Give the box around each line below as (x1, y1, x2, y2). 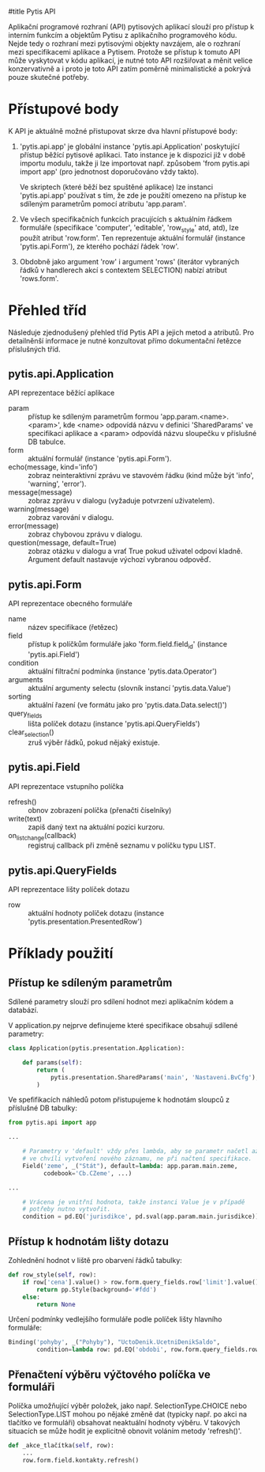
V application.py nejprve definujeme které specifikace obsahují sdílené (8, 1021, 238, 1030)
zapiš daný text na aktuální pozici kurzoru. (28, 822, 166, 832)
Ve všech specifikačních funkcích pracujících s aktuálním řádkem (19, 214, 233, 224)
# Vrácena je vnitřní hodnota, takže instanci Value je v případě (22, 1198, 245, 1206)
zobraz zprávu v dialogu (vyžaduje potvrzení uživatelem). (28, 496, 215, 506)
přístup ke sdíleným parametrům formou (28, 412, 159, 422)
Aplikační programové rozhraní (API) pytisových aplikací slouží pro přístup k (8, 22, 255, 31)
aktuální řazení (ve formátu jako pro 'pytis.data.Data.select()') (28, 700, 227, 710)
